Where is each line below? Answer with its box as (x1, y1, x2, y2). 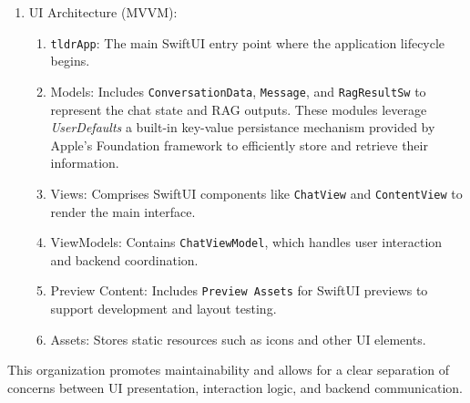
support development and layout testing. (50, 299, 277, 318)
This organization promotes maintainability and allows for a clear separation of (7, 360, 450, 379)
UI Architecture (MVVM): (28, 3, 178, 21)
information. (50, 153, 119, 172)
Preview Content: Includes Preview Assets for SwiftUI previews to (50, 281, 428, 300)
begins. (50, 51, 90, 70)
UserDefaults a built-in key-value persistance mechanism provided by (50, 118, 435, 137)
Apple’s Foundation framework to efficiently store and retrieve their (50, 135, 428, 154)
